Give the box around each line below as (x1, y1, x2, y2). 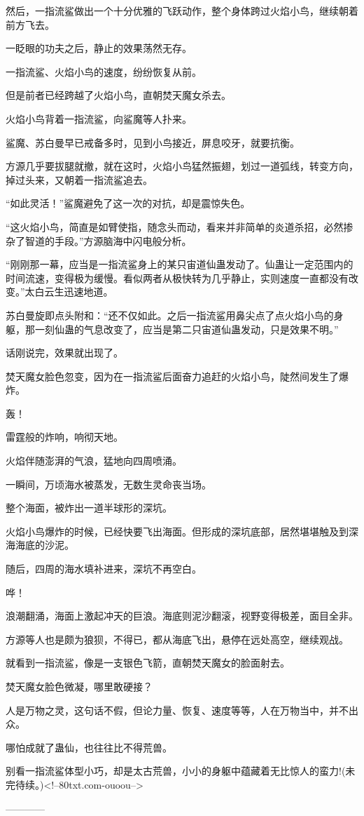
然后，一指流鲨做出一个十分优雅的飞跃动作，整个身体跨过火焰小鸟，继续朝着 (6, 4, 358, 18)
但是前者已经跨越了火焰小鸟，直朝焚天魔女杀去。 (6, 88, 231, 102)
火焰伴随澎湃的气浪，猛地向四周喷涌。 (6, 453, 182, 468)
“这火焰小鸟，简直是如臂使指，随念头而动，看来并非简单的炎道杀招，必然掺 (6, 219, 353, 234)
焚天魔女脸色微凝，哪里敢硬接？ (6, 679, 153, 693)
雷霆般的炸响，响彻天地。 (6, 429, 123, 444)
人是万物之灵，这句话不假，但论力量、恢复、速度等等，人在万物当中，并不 (6, 702, 349, 717)
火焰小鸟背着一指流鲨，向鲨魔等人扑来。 (6, 111, 192, 126)
